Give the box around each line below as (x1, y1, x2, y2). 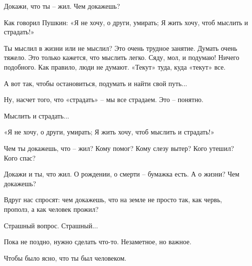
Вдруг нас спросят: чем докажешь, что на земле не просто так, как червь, (4, 194, 222, 205)
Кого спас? (4, 152, 36, 163)
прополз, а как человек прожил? (4, 204, 99, 214)
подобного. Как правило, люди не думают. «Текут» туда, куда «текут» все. (4, 61, 226, 72)
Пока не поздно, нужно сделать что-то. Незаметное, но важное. (4, 236, 191, 247)
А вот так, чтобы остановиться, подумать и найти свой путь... (4, 78, 188, 88)
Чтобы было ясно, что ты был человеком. (4, 252, 126, 263)
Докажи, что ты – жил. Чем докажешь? (4, 1, 120, 11)
